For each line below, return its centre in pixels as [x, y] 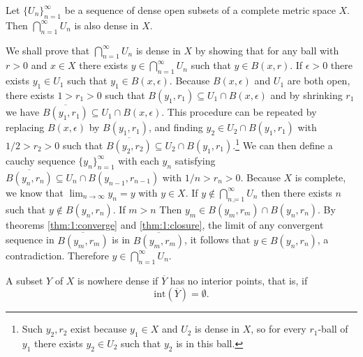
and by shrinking [306, 94]
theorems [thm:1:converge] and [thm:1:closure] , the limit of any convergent [165, 224]
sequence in [30, 240]
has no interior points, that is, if [239, 280]
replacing [25, 127]
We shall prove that [48, 50]
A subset [24, 280]
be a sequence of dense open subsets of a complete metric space [200, 10]
